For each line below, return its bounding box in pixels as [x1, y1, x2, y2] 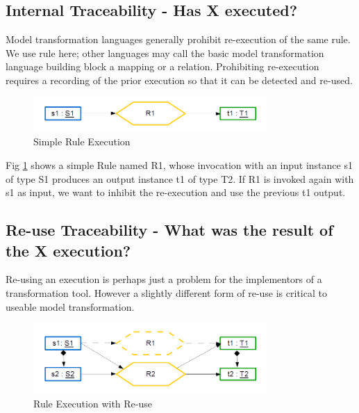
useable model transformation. [6, 299, 135, 314]
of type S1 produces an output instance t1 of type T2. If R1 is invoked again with [6, 171, 354, 186]
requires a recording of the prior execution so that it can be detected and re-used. [6, 72, 353, 87]
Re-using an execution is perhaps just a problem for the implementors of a [6, 272, 322, 286]
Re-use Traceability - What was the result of [6, 219, 333, 241]
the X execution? [6, 239, 131, 261]
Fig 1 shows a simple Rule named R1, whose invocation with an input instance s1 [6, 157, 353, 172]
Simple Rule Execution [33, 134, 131, 149]
